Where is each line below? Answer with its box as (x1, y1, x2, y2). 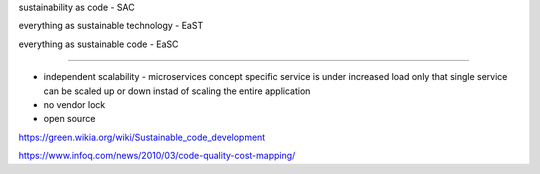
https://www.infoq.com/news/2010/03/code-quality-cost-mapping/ (18, 150, 296, 162)
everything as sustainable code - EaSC (18, 38, 179, 50)
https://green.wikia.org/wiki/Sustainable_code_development (18, 131, 266, 143)
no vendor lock (43, 98, 106, 110)
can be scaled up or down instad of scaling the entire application (43, 85, 311, 97)
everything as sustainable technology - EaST (18, 20, 204, 32)
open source (43, 113, 96, 125)
